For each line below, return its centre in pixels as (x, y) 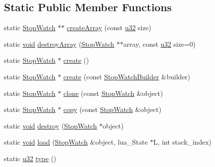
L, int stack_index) (182, 142)
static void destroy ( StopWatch (51, 125)
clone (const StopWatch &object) (113, 93)
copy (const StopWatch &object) (112, 109)
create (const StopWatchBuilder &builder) (127, 76)
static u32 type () (30, 158)
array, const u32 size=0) (160, 44)
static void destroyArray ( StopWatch (59, 44)
